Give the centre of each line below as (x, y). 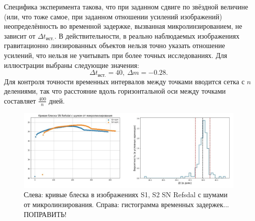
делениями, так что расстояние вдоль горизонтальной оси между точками (115, 91)
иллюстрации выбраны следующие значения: (72, 65)
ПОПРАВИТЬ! (45, 214)
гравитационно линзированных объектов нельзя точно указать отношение (115, 45)
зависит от (20, 35)
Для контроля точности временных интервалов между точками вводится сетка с (124, 81)
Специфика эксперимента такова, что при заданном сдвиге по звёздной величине (126, 6)
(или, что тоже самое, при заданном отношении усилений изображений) (113, 16)
